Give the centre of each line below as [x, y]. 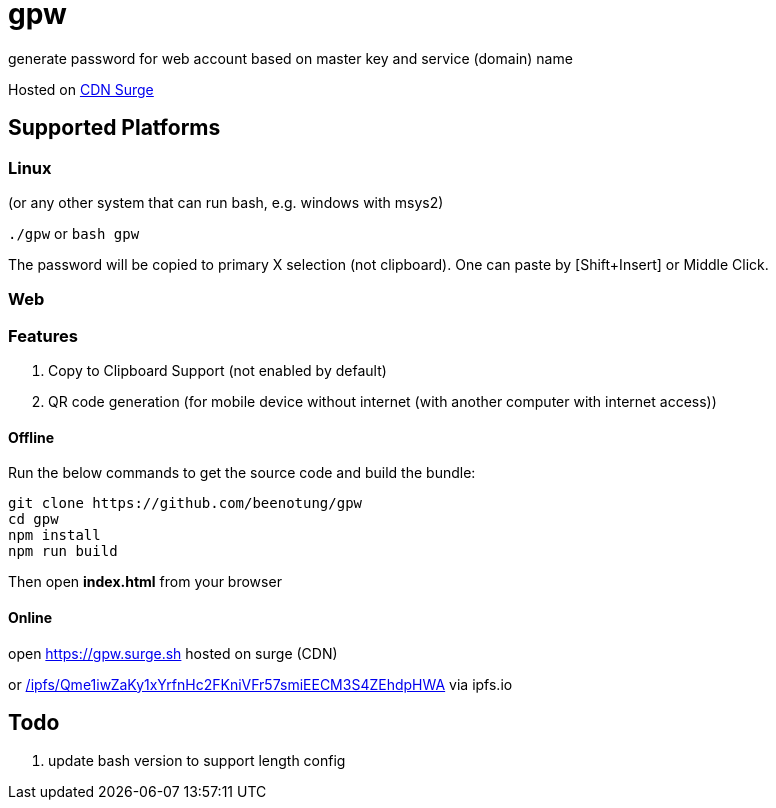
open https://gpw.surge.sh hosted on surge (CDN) [173, 653]
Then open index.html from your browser [145, 582]
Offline [31, 437]
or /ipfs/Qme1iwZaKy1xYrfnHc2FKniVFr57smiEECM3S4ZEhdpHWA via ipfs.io [260, 684]
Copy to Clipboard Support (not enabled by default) [217, 371]
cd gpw [33, 519]
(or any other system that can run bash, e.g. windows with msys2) [226, 202]
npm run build [63, 551]
